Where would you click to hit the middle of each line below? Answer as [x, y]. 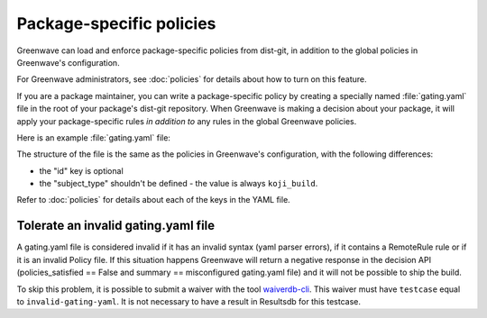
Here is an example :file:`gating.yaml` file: [94, 137]
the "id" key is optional [81, 170]
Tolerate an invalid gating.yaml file [116, 226]
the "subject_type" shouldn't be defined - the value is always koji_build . [179, 184]
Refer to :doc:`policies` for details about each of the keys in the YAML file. [153, 200]
